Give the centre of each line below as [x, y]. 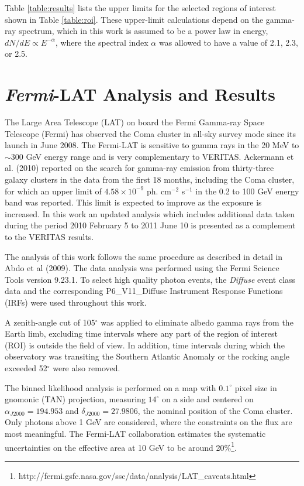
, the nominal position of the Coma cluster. [215, 410]
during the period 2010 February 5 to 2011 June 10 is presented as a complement [150, 225]
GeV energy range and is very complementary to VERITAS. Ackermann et [160, 156]
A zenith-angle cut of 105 [50, 322]
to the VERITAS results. [49, 237]
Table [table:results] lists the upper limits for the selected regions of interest [140, 8]
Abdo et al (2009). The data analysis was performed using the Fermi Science [142, 268]
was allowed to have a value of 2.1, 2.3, [228, 42]
